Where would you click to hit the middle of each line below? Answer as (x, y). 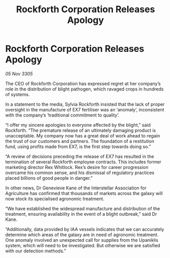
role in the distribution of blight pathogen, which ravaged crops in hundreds (84, 89)
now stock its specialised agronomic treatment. (55, 198)
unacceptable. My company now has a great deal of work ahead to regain (83, 135)
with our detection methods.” (36, 251)
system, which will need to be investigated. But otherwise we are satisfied (83, 245)
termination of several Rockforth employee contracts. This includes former (83, 162)
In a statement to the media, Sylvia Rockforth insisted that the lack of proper (85, 104)
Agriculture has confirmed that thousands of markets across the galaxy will (84, 193)
